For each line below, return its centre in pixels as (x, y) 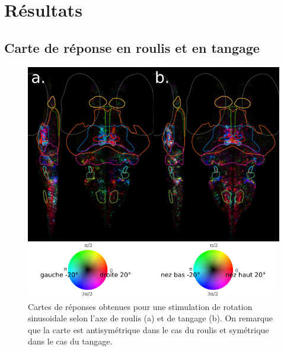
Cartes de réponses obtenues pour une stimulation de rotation (140, 306)
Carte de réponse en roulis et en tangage (132, 47)
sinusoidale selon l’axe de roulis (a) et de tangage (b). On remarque (151, 318)
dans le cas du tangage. (70, 341)
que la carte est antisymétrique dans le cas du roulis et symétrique (149, 329)
